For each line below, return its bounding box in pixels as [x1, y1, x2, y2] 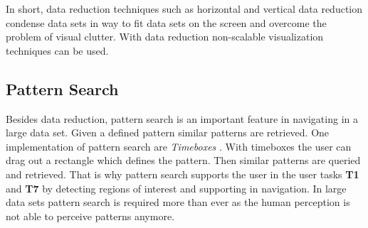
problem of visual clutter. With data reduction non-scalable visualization [6, 29, 324, 44]
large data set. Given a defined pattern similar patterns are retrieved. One [6, 125, 330, 140]
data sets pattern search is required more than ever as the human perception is [6, 195, 350, 210]
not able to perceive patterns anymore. [6, 208, 175, 223]
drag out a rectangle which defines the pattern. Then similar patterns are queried [6, 153, 361, 168]
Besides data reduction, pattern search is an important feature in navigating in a [6, 111, 358, 126]
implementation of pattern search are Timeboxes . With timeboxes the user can [6, 139, 352, 153]
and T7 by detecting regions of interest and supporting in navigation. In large [6, 180, 347, 195]
